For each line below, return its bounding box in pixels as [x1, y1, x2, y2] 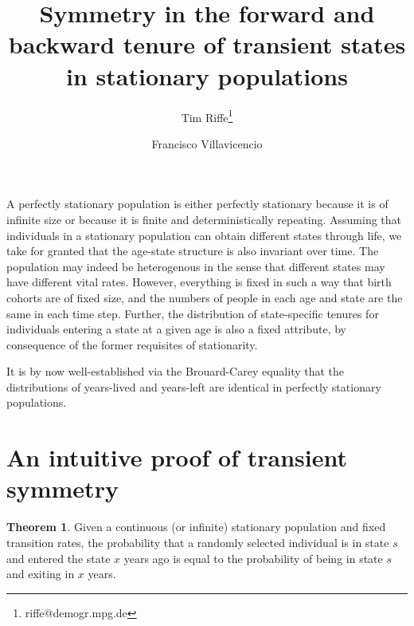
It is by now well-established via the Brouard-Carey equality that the [6, 363, 345, 380]
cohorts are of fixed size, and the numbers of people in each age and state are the [6, 289, 403, 305]
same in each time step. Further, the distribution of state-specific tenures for [6, 305, 379, 321]
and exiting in [6, 565, 75, 582]
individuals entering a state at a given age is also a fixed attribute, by [6, 321, 346, 337]
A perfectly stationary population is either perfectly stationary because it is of [6, 195, 389, 212]
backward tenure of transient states [8, 28, 406, 61]
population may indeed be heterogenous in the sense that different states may [6, 258, 385, 274]
